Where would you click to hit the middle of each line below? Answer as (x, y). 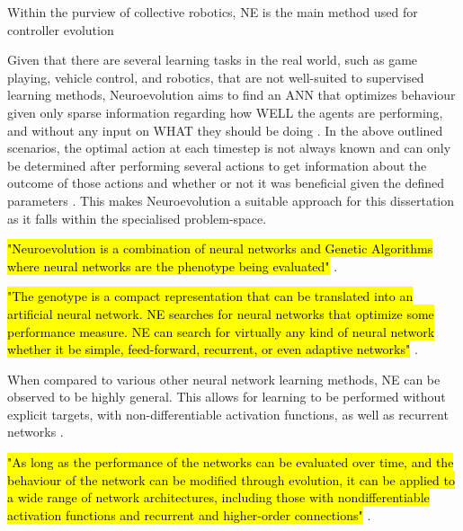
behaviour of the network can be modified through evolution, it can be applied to (231, 479)
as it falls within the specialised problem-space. (137, 218)
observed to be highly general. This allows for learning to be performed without (227, 397)
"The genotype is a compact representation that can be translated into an (210, 296)
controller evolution (61, 29)
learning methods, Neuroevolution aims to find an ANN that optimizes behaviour (231, 95)
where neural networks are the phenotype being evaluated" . (173, 265)
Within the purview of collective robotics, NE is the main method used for (213, 12)
